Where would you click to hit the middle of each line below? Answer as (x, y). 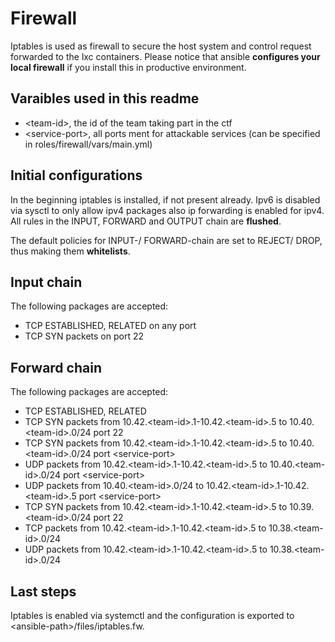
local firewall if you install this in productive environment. (128, 67)
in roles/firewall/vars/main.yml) (88, 144)
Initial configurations (76, 175)
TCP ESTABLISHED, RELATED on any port (110, 326)
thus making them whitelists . (70, 251)
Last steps (43, 591)
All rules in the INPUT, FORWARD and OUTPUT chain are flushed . (146, 221)
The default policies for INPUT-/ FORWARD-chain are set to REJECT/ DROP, (166, 240)
